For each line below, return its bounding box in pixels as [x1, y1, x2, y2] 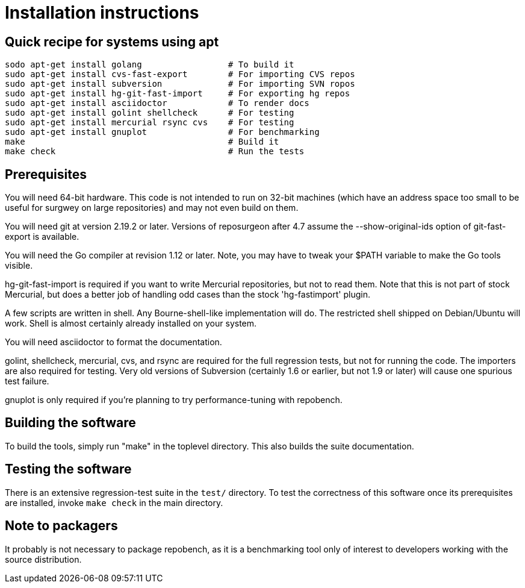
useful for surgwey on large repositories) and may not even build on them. [5, 202, 299, 213]
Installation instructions [5, 2, 199, 23]
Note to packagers [5, 518, 118, 534]
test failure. [5, 376, 49, 387]
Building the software [5, 415, 136, 431]
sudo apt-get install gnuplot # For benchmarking [5, 127, 320, 137]
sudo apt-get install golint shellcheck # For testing [5, 108, 294, 118]
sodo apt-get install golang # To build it [5, 60, 294, 70]
